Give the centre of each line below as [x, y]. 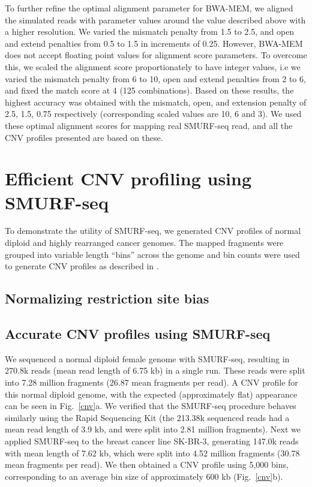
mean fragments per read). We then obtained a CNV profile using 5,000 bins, [147, 465]
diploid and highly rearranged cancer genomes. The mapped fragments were [144, 243]
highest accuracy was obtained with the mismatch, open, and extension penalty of [156, 102]
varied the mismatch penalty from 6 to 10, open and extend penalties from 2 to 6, [155, 78]
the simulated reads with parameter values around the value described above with [155, 19]
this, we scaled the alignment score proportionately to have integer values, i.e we [153, 66]
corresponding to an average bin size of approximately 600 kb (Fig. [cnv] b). [144, 476]
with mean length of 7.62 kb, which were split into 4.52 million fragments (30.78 [152, 453]
